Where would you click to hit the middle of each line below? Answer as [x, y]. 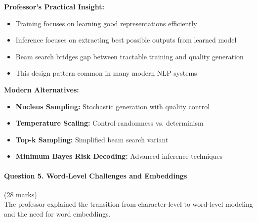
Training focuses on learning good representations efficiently [106, 23]
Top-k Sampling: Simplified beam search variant [92, 139]
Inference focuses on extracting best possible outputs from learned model [126, 40]
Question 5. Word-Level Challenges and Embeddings [96, 175]
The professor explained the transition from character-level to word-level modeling [128, 204]
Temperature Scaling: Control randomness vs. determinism [109, 123]
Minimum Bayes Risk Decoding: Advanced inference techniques [119, 156]
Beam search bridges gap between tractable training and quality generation [129, 56]
